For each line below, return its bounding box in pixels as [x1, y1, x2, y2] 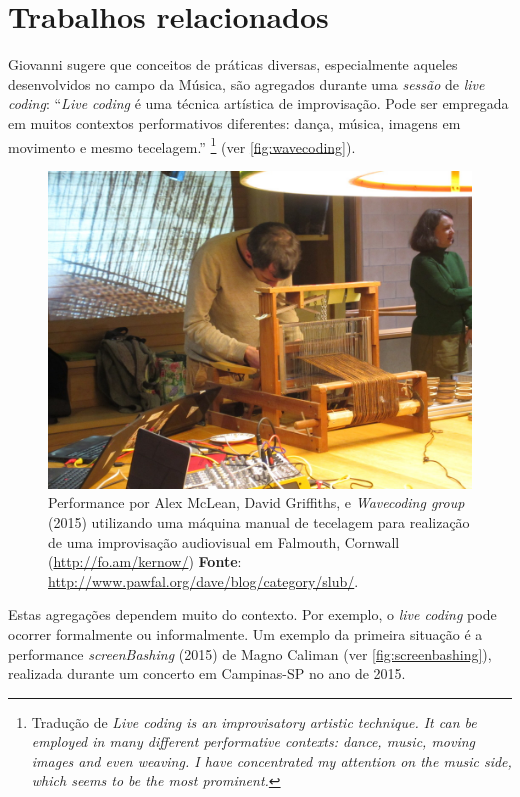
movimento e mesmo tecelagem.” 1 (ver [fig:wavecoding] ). [8, 133, 356, 157]
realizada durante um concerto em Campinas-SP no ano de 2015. [8, 663, 406, 684]
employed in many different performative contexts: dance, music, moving [31, 731, 476, 752]
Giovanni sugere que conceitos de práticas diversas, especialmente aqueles [8, 54, 458, 75]
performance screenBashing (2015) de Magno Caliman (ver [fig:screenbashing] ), [8, 643, 492, 664]
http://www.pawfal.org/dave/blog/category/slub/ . [48, 570, 359, 591]
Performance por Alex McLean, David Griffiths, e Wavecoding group [48, 492, 465, 513]
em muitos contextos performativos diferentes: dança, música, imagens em [8, 112, 461, 133]
